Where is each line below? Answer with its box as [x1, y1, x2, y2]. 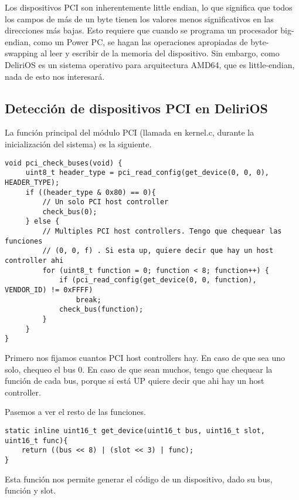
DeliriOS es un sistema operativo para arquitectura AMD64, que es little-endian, [5, 58, 295, 70]
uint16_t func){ [5, 436, 68, 445]
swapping [5, 47, 38, 59]
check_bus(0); [42, 207, 97, 216]
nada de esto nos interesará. [5, 70, 105, 82]
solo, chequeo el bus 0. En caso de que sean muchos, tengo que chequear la [5, 363, 273, 375]
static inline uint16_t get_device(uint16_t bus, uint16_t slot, [5, 426, 265, 435]
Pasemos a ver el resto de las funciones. [5, 406, 146, 418]
